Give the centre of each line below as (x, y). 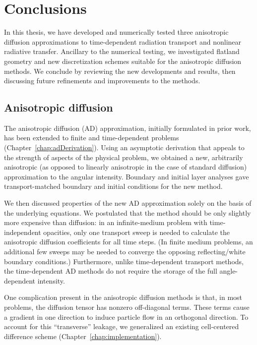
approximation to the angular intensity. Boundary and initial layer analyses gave (127, 176)
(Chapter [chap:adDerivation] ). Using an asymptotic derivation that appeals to (124, 147)
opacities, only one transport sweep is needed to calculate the (136, 232)
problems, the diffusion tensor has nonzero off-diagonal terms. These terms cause (127, 307)
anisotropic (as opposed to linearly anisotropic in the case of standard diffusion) (126, 167)
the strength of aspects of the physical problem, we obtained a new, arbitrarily (124, 157)
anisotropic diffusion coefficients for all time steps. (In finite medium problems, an (128, 242)
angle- (229, 271)
